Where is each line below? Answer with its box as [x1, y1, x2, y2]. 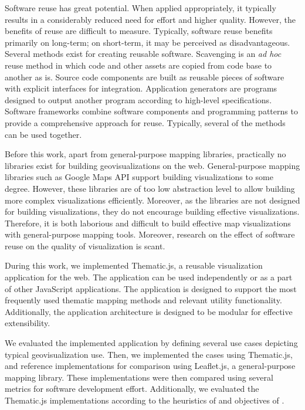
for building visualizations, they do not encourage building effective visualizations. [5, 205, 300, 218]
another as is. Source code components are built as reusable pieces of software [5, 70, 284, 83]
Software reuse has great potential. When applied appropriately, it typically [5, 2, 276, 13]
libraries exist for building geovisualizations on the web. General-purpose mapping [5, 159, 300, 171]
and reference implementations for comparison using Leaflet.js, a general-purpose [5, 360, 296, 372]
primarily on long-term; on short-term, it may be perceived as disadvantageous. [5, 36, 290, 48]
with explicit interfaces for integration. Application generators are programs [5, 82, 277, 94]
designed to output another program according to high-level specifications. [5, 93, 272, 106]
